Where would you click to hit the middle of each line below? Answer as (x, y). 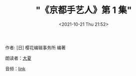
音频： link (15, 69)
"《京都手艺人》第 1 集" (84, 10)
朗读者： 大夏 (18, 58)
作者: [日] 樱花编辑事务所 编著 (36, 47)
